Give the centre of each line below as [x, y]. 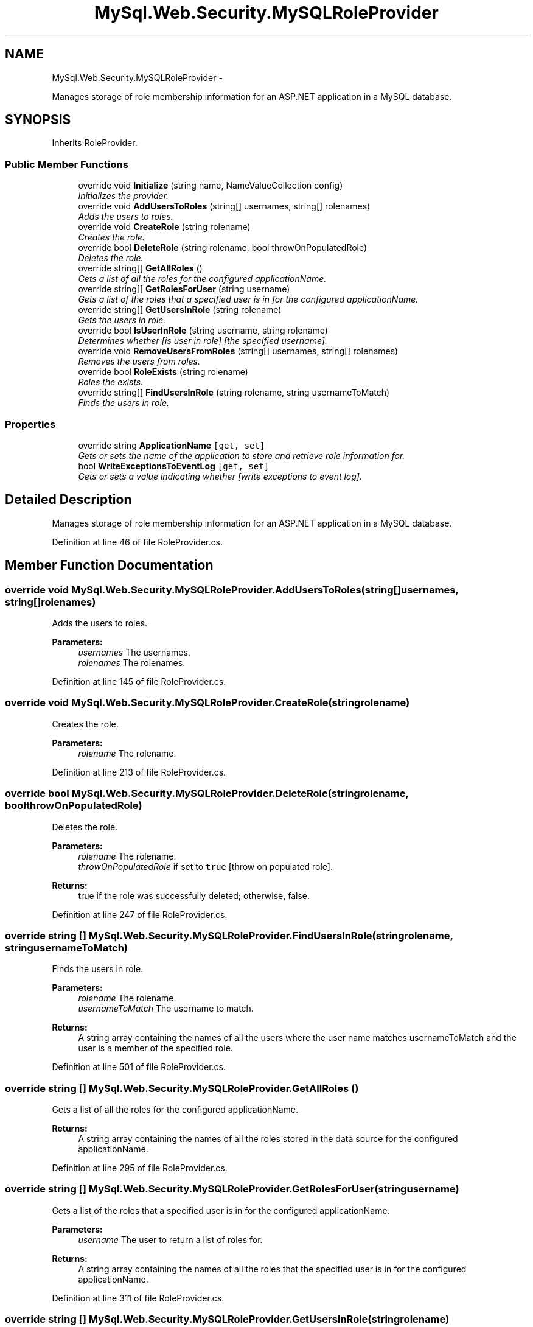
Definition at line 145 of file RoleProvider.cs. [139, 681]
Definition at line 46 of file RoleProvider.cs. [137, 542]
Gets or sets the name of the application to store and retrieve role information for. [242, 455]
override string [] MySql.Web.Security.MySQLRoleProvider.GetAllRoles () [182, 1088]
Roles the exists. [111, 382]
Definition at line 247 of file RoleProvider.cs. [140, 914]
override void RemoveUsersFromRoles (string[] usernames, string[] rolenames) [238, 351]
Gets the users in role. [122, 320]
